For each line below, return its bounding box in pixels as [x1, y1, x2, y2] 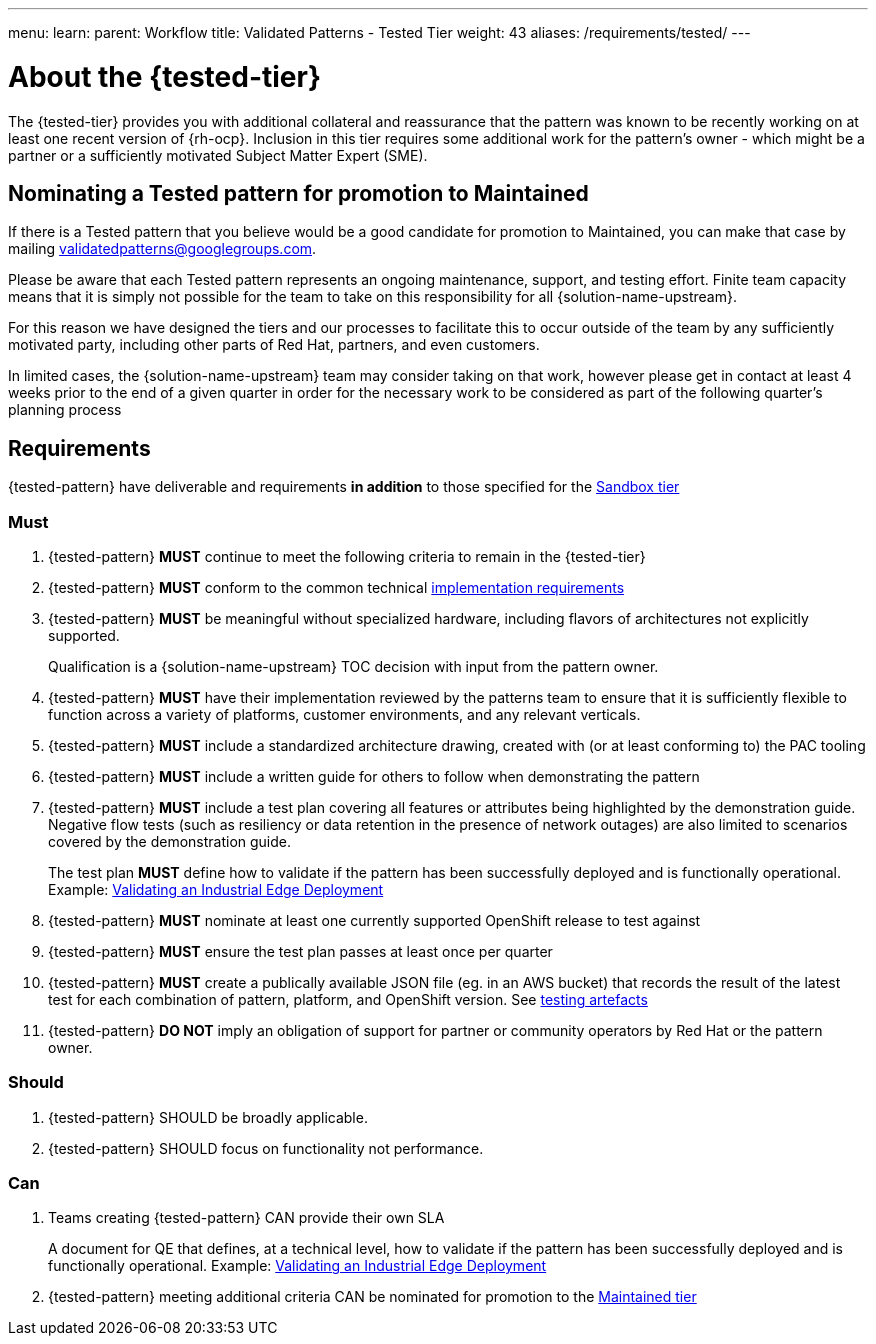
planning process [8, 401, 122, 419]
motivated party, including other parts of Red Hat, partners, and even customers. [8, 336, 540, 354]
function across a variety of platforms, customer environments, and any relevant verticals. [48, 705, 641, 723]
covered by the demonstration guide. [48, 832, 292, 850]
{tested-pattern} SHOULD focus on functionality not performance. [48, 1139, 484, 1157]
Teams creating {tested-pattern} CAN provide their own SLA [48, 1209, 445, 1227]
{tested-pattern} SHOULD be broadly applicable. [48, 1108, 368, 1126]
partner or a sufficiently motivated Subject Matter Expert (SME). [8, 146, 428, 164]
